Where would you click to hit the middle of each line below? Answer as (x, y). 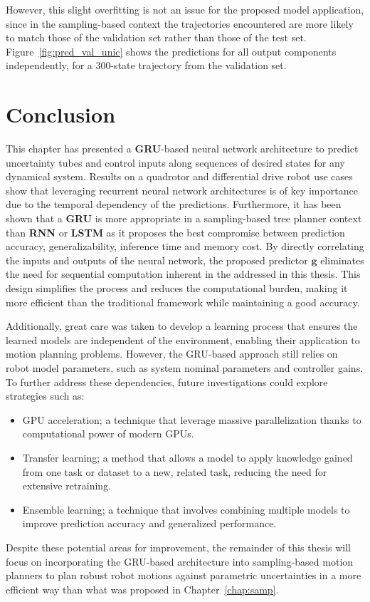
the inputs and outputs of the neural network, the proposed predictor (157, 260)
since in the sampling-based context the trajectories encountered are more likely (180, 23)
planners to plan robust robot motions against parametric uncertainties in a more (184, 575)
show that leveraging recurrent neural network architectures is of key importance (182, 190)
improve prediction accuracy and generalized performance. (149, 523)
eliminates (342, 260)
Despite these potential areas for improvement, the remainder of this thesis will (178, 547)
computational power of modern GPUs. (108, 434)
